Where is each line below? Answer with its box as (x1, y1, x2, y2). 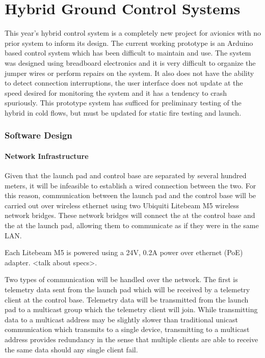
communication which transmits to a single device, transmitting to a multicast (5, 324, 250, 335)
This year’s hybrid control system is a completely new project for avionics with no (5, 27, 261, 38)
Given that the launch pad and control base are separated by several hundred (5, 170, 247, 181)
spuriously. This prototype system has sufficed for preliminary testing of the (5, 97, 242, 108)
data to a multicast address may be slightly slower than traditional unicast (5, 314, 238, 324)
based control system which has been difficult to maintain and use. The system (5, 47, 251, 58)
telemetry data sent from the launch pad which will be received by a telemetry (5, 284, 250, 295)
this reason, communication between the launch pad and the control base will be (5, 190, 256, 201)
